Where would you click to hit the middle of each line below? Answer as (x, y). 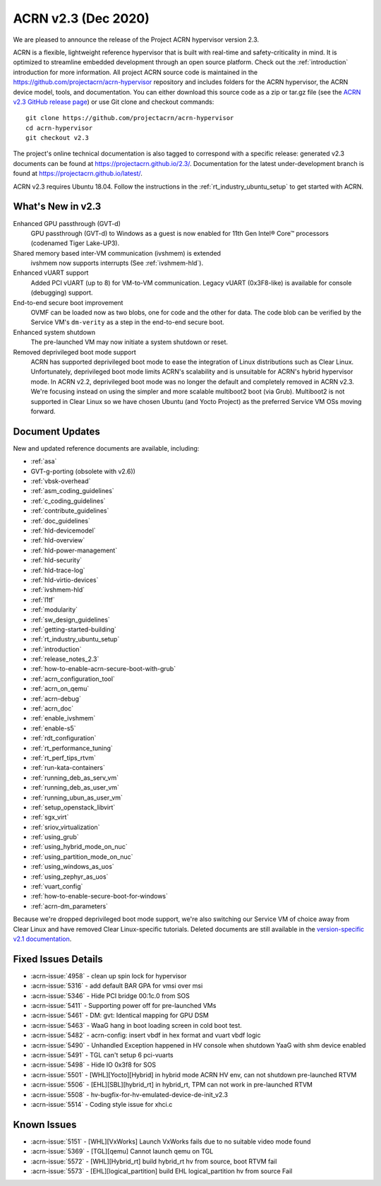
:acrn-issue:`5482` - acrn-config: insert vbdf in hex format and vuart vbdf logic (146, 1036)
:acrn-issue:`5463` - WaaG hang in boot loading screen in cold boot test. (137, 1025)
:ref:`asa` (44, 461)
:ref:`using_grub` (55, 837)
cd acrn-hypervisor (59, 128)
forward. (43, 411)
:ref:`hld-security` (56, 560)
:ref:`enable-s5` (54, 728)
